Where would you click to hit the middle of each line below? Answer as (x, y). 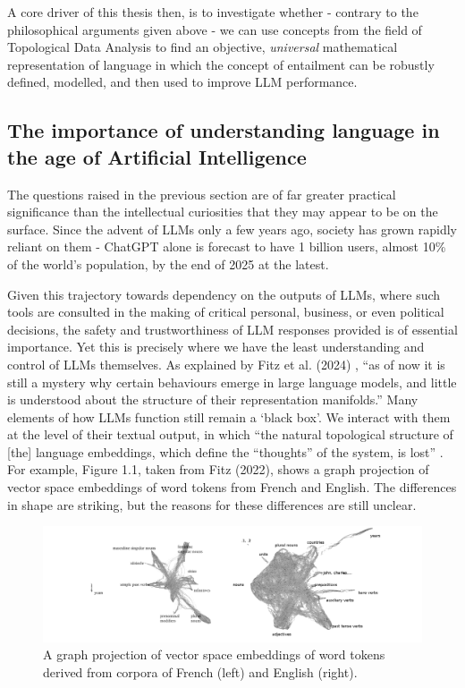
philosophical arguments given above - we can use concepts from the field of (215, 29)
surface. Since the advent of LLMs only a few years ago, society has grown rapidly (232, 229)
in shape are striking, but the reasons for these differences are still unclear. (212, 504)
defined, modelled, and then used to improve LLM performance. (182, 82)
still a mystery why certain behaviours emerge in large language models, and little (232, 382)
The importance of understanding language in (224, 130)
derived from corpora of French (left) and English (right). (200, 672)
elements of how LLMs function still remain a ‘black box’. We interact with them (229, 416)
